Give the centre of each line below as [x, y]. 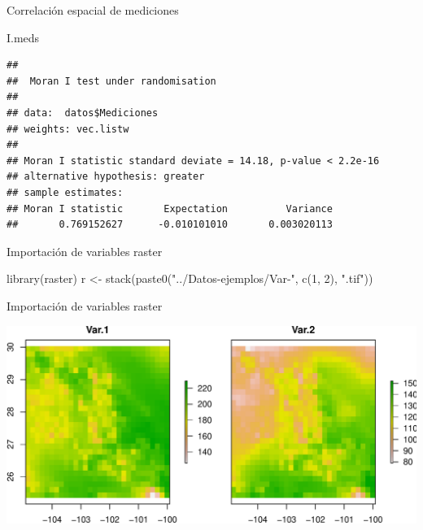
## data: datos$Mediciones [83, 113]
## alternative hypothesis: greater [106, 177]
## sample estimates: [65, 192]
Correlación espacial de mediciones [93, 10]
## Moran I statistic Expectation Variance [170, 209]
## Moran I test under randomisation [111, 81]
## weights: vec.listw [68, 129]
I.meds [23, 37]
